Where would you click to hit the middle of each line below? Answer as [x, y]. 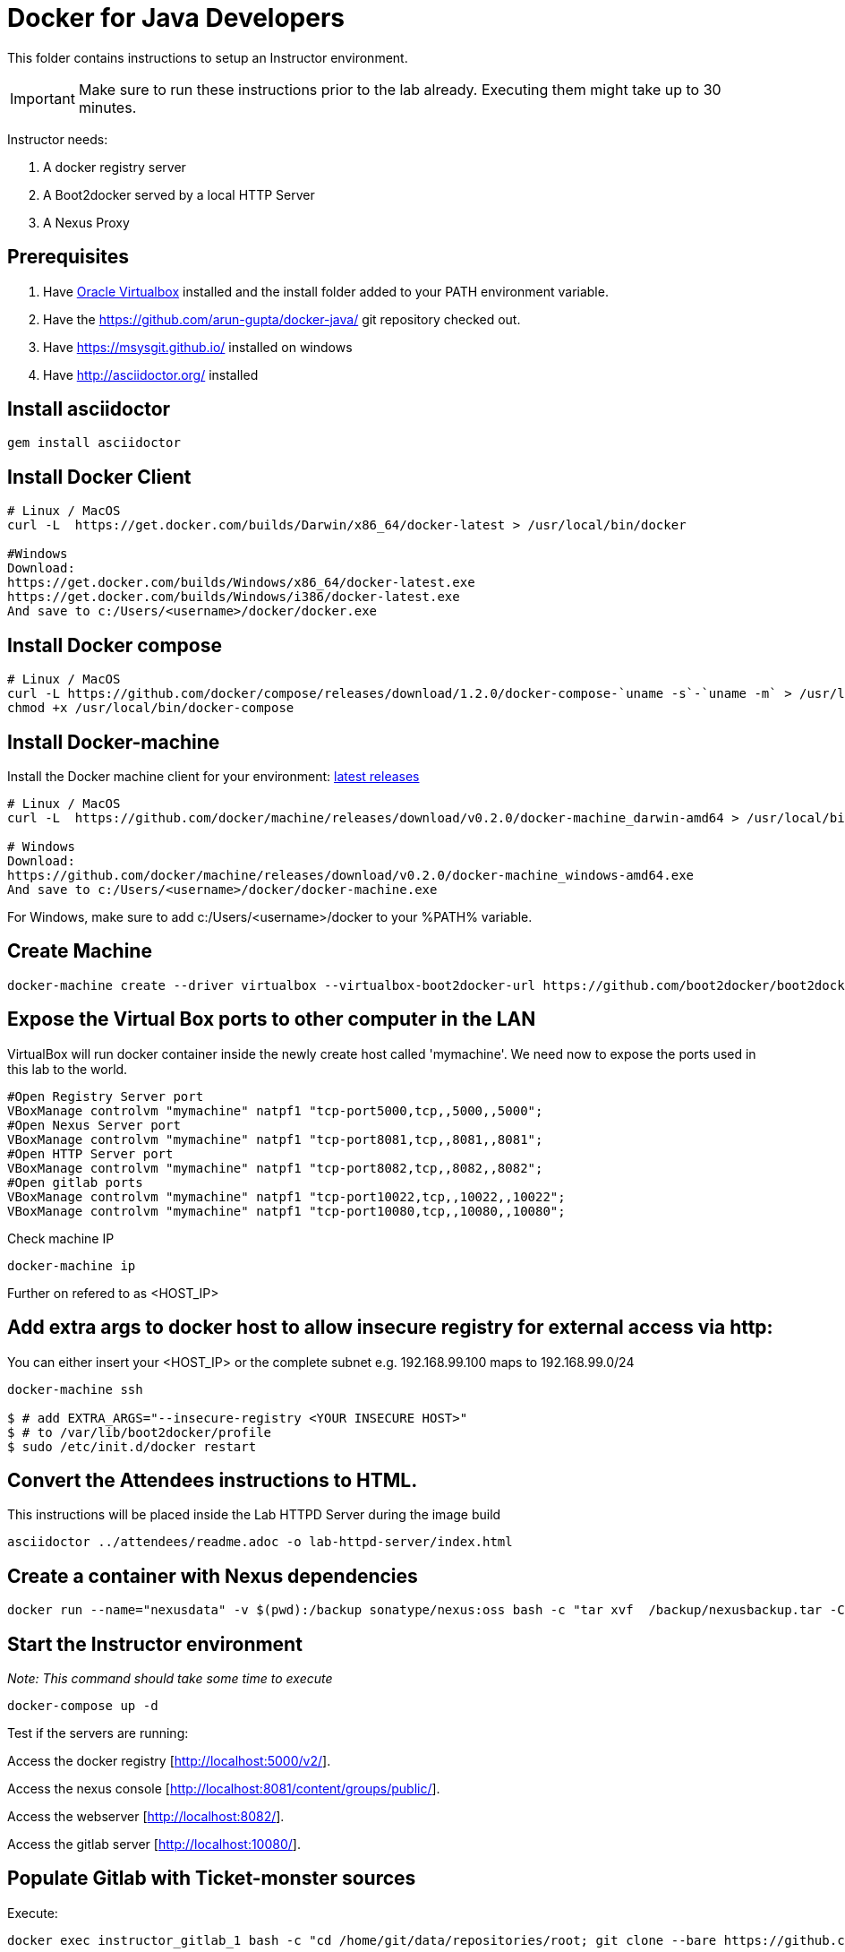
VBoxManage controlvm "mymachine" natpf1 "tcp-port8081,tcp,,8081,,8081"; [275, 1139]
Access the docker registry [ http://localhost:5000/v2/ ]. [169, 1761]
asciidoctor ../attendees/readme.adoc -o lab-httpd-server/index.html [260, 1542]
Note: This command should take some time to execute [170, 1679]
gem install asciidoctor [94, 443]
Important [43, 98]
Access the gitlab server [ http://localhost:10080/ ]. [154, 1845]
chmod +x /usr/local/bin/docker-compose [151, 708]
